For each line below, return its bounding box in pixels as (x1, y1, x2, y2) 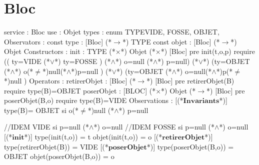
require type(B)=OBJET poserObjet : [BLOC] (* (4, 85, 156, 95)
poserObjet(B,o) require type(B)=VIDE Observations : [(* (4, 95, 183, 105)
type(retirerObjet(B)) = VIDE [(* (4, 141, 108, 151)
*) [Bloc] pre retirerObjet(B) (146, 75, 234, 86)
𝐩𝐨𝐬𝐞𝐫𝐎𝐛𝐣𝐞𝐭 (108, 143, 147, 151)
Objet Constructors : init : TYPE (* (4, 46, 115, 56)
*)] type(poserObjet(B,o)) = (146, 141, 234, 151)
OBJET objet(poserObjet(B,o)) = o (4, 151, 114, 161)
